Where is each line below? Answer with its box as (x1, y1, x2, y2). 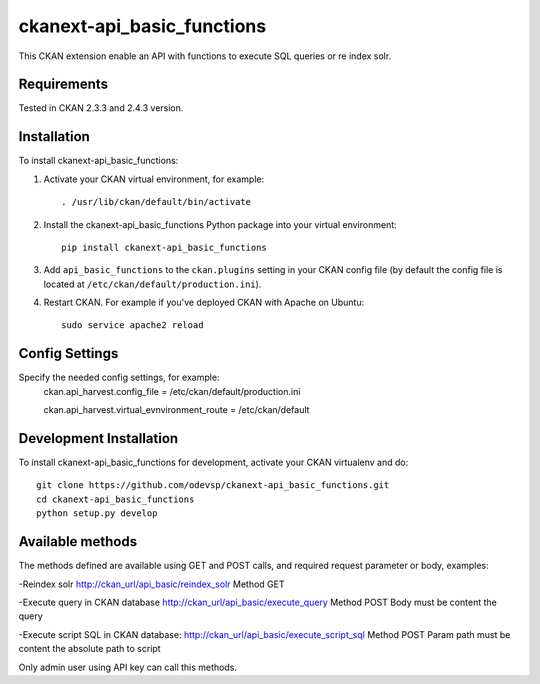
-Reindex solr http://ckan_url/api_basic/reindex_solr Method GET (18, 578, 285, 590)
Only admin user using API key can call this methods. (18, 661, 237, 673)
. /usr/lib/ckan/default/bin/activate (61, 196, 252, 208)
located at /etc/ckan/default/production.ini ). (43, 278, 262, 290)
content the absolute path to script (18, 643, 161, 655)
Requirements (18, 76, 109, 93)
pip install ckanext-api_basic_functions (61, 241, 267, 253)
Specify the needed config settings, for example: (18, 371, 220, 384)
